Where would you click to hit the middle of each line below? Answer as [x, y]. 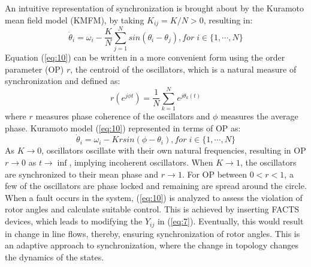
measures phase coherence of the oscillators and [123, 116]
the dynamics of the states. [55, 256]
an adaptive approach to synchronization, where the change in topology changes [152, 245]
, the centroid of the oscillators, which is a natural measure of [183, 69]
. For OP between [215, 174]
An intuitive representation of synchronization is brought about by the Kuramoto [155, 8]
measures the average [259, 116]
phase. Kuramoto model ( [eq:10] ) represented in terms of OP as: [123, 127]
